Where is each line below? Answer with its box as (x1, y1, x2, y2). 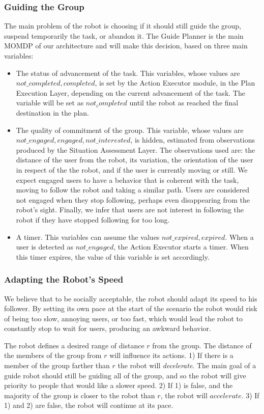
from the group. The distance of (152, 340, 252, 350)
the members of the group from (4, 350, 102, 361)
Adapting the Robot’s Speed (4, 273, 124, 286)
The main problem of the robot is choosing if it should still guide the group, (4, 20, 241, 31)
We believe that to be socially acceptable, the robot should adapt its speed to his (4, 293, 257, 303)
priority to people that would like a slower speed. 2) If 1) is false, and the (4, 380, 233, 391)
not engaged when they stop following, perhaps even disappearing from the (16, 194, 250, 205)
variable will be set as (16, 97, 84, 108)
